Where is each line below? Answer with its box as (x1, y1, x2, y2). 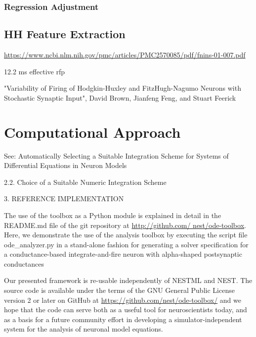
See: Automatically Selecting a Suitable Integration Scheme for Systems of (4, 150, 229, 161)
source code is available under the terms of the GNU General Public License (4, 285, 235, 295)
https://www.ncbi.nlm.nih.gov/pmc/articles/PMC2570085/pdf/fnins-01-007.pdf (4, 50, 246, 60)
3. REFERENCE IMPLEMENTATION (4, 193, 124, 204)
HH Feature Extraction (4, 26, 126, 42)
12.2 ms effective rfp (4, 66, 65, 76)
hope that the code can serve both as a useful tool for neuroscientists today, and (4, 304, 247, 315)
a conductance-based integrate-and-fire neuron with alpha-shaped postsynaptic (4, 249, 242, 259)
